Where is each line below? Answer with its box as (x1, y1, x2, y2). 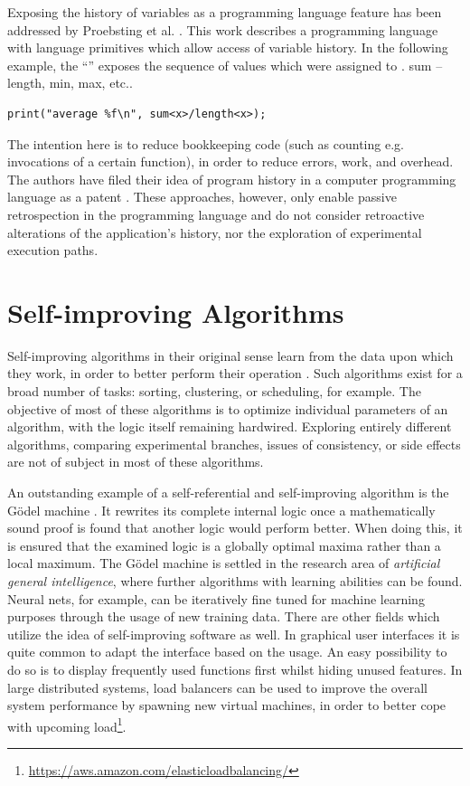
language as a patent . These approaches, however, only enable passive (7, 187, 397, 206)
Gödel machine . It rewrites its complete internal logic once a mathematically (7, 500, 436, 519)
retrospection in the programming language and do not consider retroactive (7, 204, 425, 223)
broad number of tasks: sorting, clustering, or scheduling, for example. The (7, 382, 421, 401)
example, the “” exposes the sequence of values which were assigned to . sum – (7, 55, 443, 74)
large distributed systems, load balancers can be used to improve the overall (7, 677, 428, 696)
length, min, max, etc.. (7, 73, 133, 92)
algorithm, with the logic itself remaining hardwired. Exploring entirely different (7, 417, 452, 436)
